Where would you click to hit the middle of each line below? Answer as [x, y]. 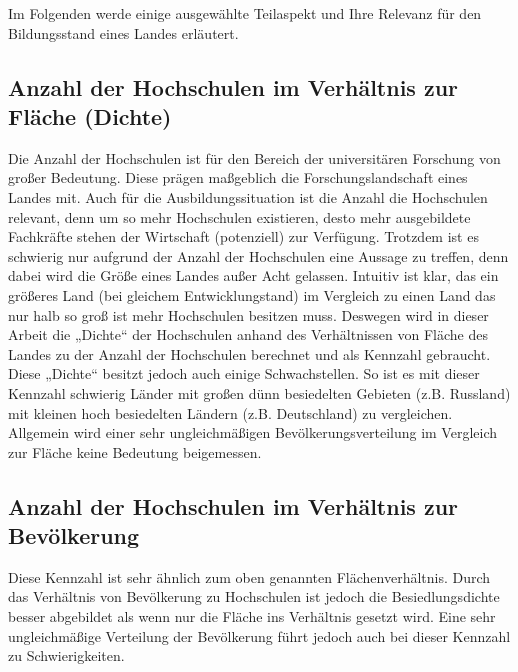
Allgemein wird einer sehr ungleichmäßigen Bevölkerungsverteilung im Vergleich [253, 432]
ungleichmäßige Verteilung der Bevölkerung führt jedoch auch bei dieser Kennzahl [259, 635]
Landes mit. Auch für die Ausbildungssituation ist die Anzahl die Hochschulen [248, 196]
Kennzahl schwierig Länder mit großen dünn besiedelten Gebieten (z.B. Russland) [259, 392]
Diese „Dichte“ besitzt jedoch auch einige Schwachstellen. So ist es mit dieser [244, 373]
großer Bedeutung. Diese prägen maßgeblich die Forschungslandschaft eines [238, 177]
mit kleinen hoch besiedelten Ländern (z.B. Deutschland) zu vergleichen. [230, 412]
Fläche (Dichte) [90, 115]
